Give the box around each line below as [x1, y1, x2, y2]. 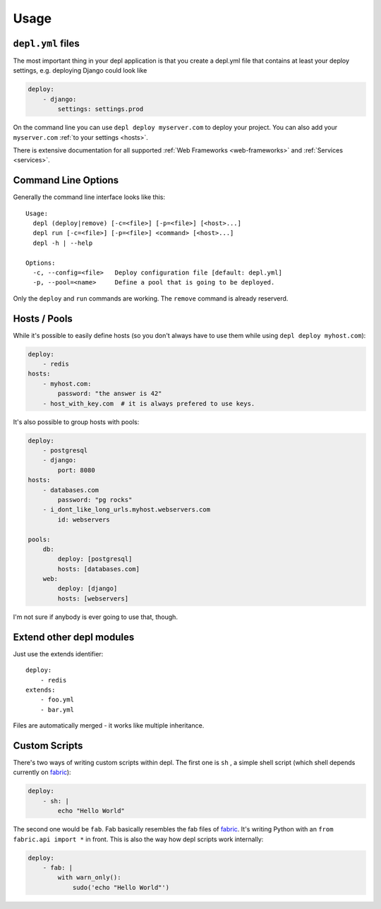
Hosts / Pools [13, 313, 73, 325]
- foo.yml [40, 696, 74, 704]
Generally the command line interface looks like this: [13, 193, 166, 201]
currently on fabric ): [13, 768, 71, 776]
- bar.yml [40, 706, 74, 714]
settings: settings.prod [57, 105, 144, 113]
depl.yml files [13, 37, 80, 49]
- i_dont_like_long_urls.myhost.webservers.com [42, 505, 211, 514]
